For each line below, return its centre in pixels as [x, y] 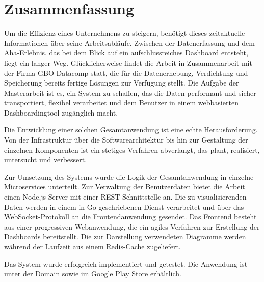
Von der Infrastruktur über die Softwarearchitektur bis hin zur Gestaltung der [126, 140]
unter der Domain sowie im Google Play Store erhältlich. [93, 274]
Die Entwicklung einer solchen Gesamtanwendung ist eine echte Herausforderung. [131, 130]
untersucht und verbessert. [46, 160]
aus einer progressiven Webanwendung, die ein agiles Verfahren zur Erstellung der [132, 226]
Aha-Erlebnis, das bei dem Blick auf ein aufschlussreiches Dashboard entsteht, [126, 53]
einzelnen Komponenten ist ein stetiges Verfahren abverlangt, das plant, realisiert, [132, 149]
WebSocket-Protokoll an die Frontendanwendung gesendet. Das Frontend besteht [130, 217]
